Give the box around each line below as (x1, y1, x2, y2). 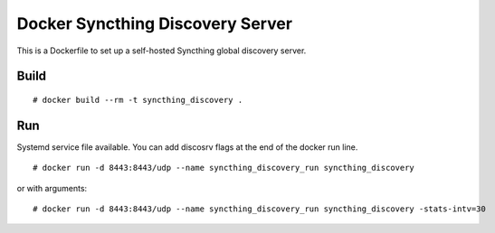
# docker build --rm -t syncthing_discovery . (33, 95, 243, 105)
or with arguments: (16, 182, 88, 193)
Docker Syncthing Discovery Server (16, 14, 293, 33)
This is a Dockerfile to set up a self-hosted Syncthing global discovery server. (16, 45, 307, 56)
